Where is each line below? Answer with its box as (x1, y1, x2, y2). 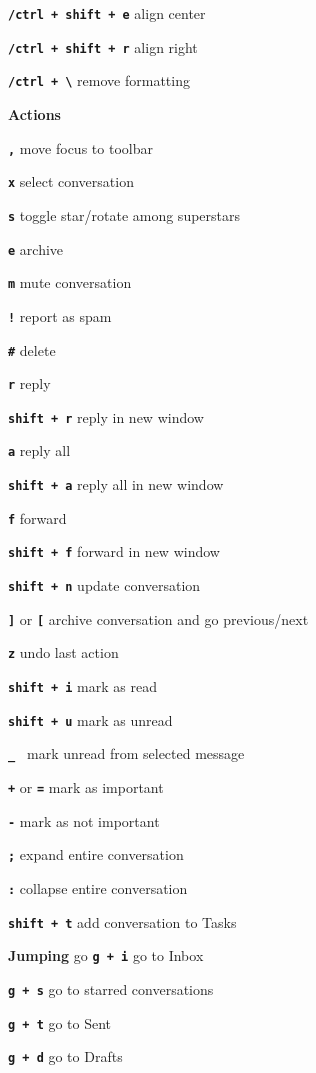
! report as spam (8, 305, 112, 326)
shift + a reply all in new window (8, 474, 224, 495)
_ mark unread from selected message (8, 743, 245, 764)
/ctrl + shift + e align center (8, 3, 206, 23)
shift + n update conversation (8, 575, 201, 596)
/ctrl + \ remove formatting (8, 70, 190, 91)
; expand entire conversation (8, 844, 184, 865)
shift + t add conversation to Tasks (8, 911, 237, 932)
